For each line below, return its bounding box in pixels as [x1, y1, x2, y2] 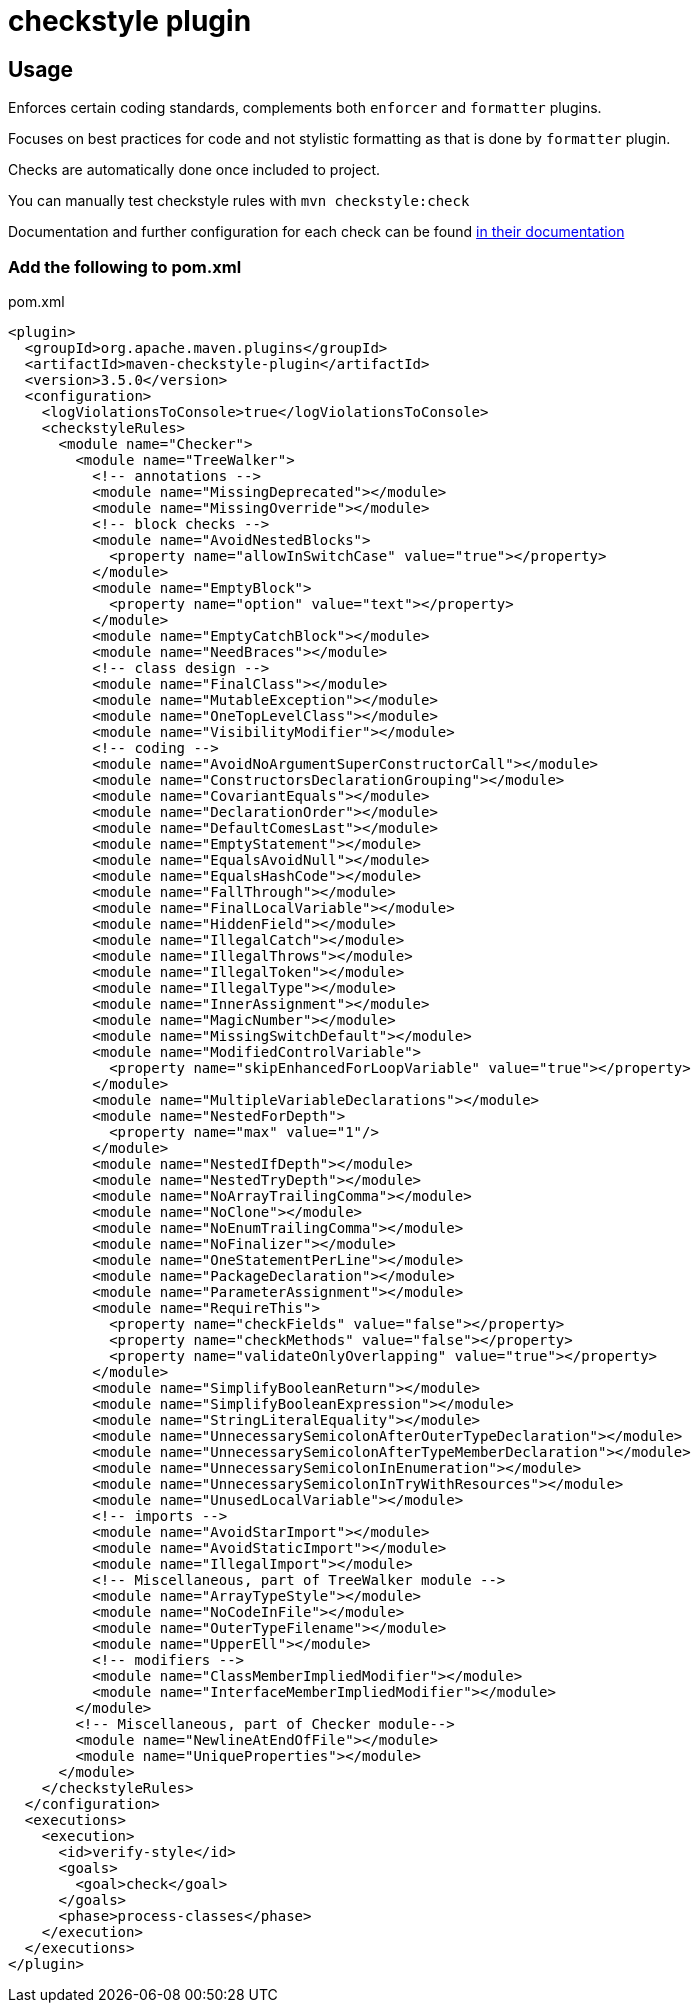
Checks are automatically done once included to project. [8, 161, 381, 179]
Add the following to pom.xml [8, 256, 242, 277]
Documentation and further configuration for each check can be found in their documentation [8, 223, 625, 241]
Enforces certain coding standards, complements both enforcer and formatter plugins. [8, 99, 602, 117]
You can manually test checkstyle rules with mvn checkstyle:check [8, 192, 470, 210]
